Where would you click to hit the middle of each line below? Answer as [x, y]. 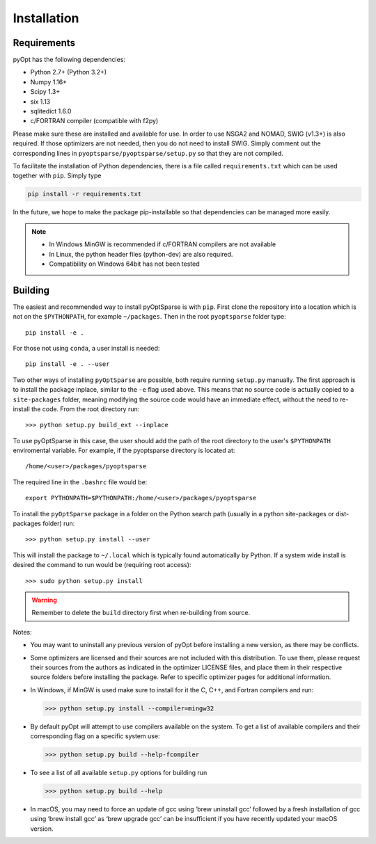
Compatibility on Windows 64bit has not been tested [124, 264]
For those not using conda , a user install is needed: [86, 348]
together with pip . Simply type [57, 176]
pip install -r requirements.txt [85, 194]
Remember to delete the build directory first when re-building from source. [141, 613]
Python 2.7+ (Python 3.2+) [69, 72]
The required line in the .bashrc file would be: [80, 482]
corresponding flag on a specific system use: [95, 736]
